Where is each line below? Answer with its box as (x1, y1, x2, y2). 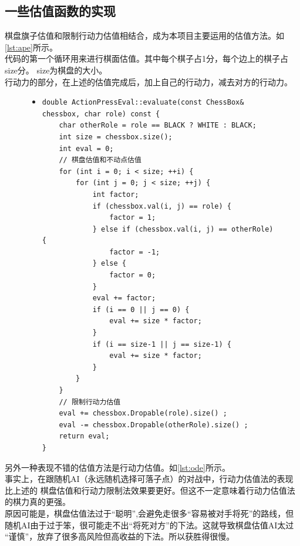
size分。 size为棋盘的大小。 (5, 63, 107, 76)
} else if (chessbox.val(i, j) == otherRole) (92, 225, 274, 233)
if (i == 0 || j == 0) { (92, 305, 190, 314)
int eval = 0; (59, 144, 114, 153)
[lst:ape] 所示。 (5, 41, 58, 53)
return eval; (59, 432, 110, 441)
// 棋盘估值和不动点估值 (59, 156, 141, 165)
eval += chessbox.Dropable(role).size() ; (59, 409, 227, 418)
